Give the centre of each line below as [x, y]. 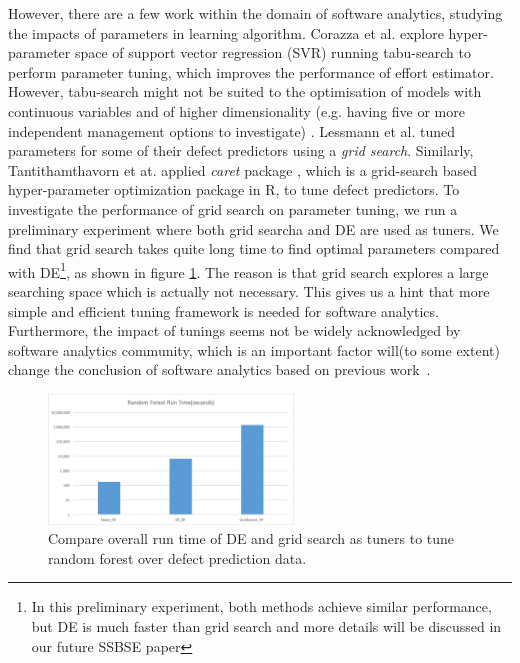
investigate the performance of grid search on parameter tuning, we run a [233, 208]
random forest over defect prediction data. [177, 557]
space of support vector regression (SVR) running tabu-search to [272, 52]
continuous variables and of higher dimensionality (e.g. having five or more [236, 110]
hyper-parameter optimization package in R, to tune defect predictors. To [234, 189]
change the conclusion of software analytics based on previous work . [219, 369]
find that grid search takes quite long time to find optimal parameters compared [254, 248]
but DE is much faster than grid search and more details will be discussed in [266, 626]
